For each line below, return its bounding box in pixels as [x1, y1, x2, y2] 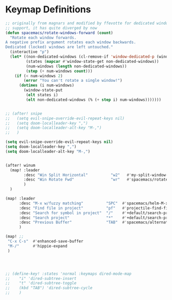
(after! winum [5, 163, 36, 168]
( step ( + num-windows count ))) [26, 68, 93, 74]
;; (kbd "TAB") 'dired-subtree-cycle [5, 286, 93, 291]
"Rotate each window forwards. [10, 35, 77, 40]
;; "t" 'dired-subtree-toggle [5, 280, 77, 286]
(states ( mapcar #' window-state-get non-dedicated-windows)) [26, 59, 159, 64]
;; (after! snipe [5, 111, 42, 116]
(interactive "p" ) [10, 49, 50, 55]
